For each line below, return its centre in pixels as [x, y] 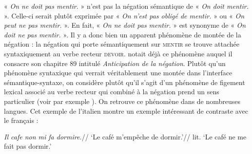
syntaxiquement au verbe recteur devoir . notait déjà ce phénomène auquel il [118, 53]
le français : [21, 120]
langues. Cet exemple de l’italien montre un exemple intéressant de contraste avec [126, 111]
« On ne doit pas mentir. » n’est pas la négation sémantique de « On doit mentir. [126, 6]
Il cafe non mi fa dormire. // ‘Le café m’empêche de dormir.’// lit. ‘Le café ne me [125, 136]
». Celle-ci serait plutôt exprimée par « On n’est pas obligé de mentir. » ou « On [124, 15]
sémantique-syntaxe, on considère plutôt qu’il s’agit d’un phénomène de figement [125, 82]
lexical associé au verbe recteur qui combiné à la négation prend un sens [112, 92]
